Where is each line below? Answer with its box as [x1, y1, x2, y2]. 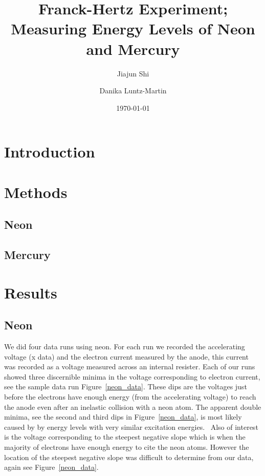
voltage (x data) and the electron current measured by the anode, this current [4, 351, 249, 362]
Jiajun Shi [117, 68, 149, 78]
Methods [4, 181, 68, 202]
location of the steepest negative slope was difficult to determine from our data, [4, 451, 254, 462]
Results [4, 282, 57, 303]
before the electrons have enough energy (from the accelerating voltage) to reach [4, 391, 256, 402]
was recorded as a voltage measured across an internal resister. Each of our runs [4, 361, 255, 372]
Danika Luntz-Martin [99, 85, 167, 96]
